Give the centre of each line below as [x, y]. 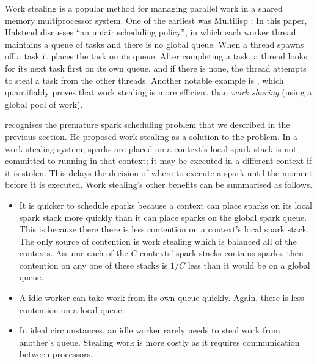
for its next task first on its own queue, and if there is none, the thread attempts [156, 68]
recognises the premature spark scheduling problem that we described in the [148, 124]
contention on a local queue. [72, 309]
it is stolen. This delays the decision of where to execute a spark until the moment [159, 172]
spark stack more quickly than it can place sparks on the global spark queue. [163, 217]
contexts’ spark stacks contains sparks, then [222, 253]
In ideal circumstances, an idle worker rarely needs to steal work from [150, 330]
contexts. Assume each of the [74, 253]
